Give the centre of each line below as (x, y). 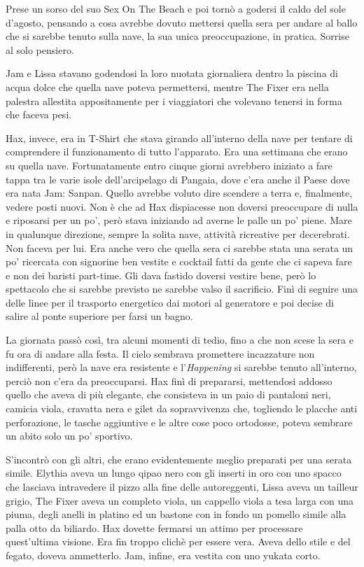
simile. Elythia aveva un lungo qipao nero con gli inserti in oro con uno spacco (174, 473)
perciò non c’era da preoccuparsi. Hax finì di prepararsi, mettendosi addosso (169, 380)
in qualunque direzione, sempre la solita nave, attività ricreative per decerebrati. (178, 233)
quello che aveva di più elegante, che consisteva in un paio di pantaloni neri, (168, 394)
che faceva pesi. (39, 114)
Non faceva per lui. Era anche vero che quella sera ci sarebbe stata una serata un (180, 247)
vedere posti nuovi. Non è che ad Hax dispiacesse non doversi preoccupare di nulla (182, 206)
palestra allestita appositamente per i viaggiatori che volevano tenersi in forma (174, 100)
